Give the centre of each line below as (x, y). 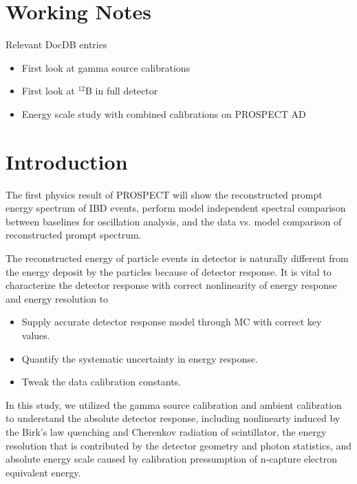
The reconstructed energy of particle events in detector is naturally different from (177, 258)
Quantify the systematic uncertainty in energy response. (140, 358)
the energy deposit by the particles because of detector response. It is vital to (169, 271)
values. (36, 335)
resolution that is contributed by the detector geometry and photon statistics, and (179, 445)
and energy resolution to (57, 298)
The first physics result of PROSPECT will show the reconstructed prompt (164, 194)
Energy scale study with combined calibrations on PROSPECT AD (164, 113)
